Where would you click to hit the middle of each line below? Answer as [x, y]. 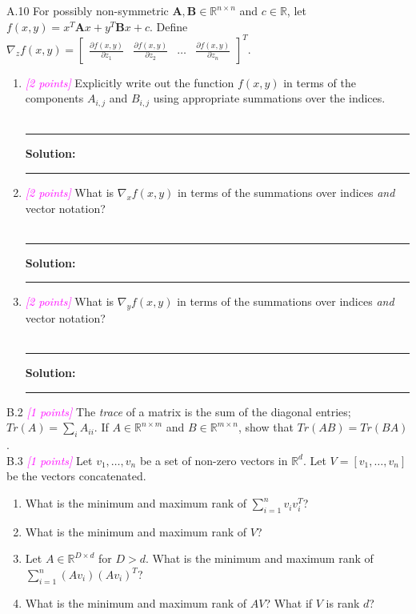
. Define [169, 26]
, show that [266, 427]
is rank [343, 602]
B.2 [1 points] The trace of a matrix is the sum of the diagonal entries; [179, 411]
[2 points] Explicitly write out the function [130, 82]
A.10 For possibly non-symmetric [88, 10]
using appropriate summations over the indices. [269, 98]
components [54, 98]
